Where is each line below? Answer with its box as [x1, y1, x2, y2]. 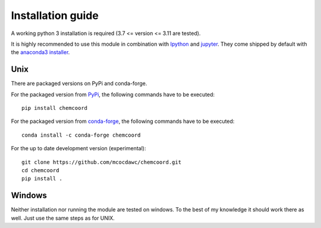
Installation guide [11, 9, 99, 22]
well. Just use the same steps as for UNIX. [11, 214, 115, 221]
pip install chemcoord [21, 104, 88, 112]
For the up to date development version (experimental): [11, 145, 146, 152]
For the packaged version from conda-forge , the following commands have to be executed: [11, 118, 235, 125]
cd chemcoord [21, 167, 59, 173]
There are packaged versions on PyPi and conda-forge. [11, 80, 147, 87]
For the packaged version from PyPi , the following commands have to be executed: [11, 91, 215, 98]
